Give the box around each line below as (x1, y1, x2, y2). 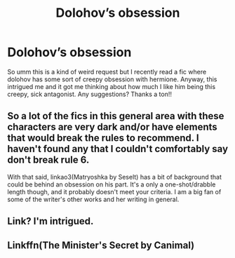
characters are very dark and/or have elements (7, 121, 217, 133)
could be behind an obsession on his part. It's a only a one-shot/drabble (7, 180, 216, 189)
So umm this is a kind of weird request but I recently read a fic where (7, 67, 207, 76)
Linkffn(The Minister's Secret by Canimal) (7, 239, 195, 251)
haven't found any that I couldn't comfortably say (7, 143, 229, 155)
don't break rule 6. (7, 154, 90, 166)
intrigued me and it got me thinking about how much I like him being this (7, 82, 216, 90)
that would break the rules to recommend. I (7, 132, 199, 144)
